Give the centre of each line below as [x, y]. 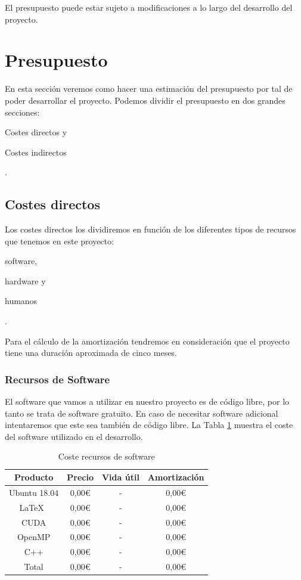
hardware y [25, 280]
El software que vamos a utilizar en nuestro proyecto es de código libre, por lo [147, 401]
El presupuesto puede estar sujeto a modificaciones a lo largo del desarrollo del [149, 7]
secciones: [22, 112]
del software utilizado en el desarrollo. [74, 436]
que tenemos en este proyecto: [59, 241]
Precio [80, 477]
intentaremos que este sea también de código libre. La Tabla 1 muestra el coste [149, 425]
